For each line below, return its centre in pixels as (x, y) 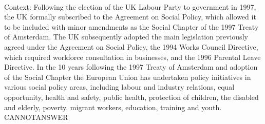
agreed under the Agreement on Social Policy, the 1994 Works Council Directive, (131, 46)
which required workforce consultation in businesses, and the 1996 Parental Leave (132, 57)
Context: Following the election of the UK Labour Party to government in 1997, (130, 6)
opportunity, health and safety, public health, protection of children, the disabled (131, 97)
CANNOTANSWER (36, 117)
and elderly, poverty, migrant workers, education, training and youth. (113, 107)
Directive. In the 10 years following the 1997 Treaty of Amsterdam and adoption (131, 67)
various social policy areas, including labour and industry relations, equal (119, 87)
